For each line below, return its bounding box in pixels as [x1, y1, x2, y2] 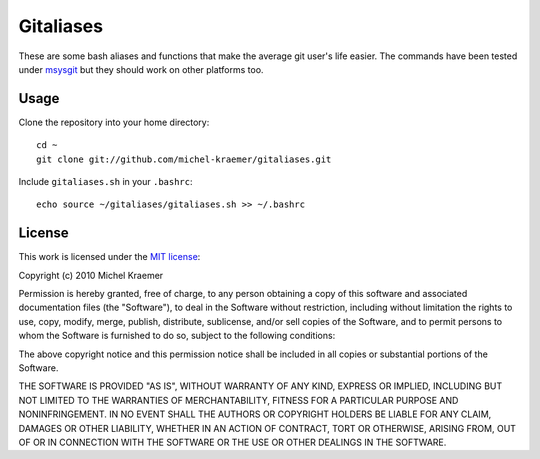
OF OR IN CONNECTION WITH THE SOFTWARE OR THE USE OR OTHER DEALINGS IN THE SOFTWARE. [18, 436, 447, 448]
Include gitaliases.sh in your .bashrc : [18, 176, 194, 188]
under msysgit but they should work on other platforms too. [18, 63, 264, 75]
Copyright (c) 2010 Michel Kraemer [18, 269, 164, 281]
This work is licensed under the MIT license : [18, 251, 201, 263]
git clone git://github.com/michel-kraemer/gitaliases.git [36, 153, 332, 165]
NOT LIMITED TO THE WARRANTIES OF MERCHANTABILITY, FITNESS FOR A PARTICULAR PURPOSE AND [18, 394, 459, 406]
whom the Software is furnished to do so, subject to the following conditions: [18, 330, 336, 342]
